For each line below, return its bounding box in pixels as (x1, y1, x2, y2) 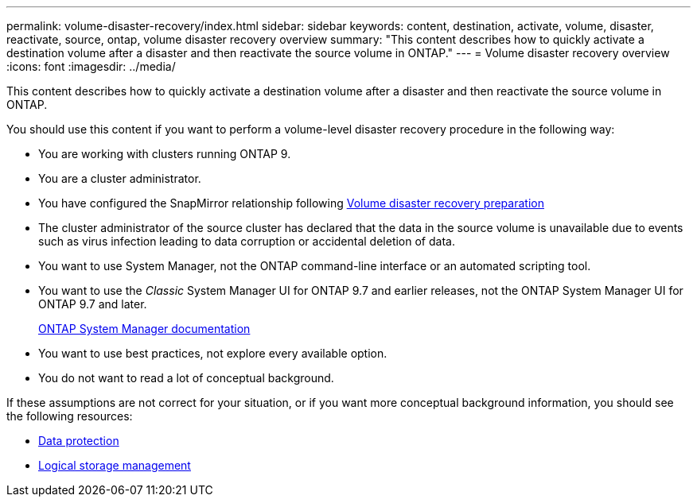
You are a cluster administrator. (38, 172, 201, 185)
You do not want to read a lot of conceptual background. (38, 371, 334, 385)
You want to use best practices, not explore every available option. (38, 346, 387, 360)
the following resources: (6, 409, 133, 423)
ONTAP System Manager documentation (38, 322, 251, 335)
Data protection (38, 434, 119, 447)
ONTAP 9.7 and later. (38, 297, 147, 311)
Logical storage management (38, 459, 191, 472)
